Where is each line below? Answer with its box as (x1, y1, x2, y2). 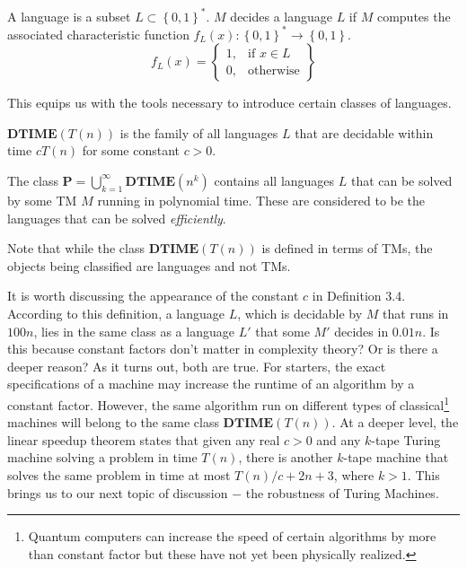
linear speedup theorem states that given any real (7, 430, 280, 449)
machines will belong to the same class (7, 413, 219, 432)
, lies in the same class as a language (33, 321, 234, 340)
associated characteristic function (7, 24, 189, 43)
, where (333, 465, 374, 484)
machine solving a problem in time (7, 448, 198, 467)
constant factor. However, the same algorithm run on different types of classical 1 (7, 392, 450, 414)
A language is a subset (7, 6, 131, 25)
